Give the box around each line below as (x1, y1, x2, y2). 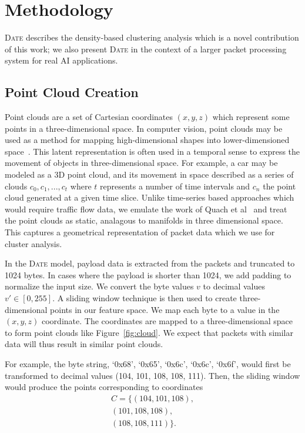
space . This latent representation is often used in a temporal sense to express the (5, 145, 300, 157)
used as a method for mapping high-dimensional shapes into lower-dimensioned (5, 134, 290, 146)
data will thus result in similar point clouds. (5, 338, 163, 350)
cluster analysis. (5, 237, 62, 249)
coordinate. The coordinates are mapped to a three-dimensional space (42, 315, 293, 327)
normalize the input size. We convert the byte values (5, 280, 194, 292)
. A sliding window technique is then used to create (52, 292, 237, 304)
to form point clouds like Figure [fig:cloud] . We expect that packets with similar (5, 326, 293, 338)
